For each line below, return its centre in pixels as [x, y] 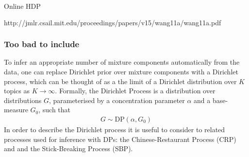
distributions [23, 100]
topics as [17, 91]
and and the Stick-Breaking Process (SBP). [68, 148]
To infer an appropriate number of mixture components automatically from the [122, 62]
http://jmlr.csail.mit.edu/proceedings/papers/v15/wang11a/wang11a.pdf [113, 22]
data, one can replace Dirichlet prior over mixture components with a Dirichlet [121, 71]
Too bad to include [42, 44]
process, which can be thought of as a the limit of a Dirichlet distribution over [120, 81]
